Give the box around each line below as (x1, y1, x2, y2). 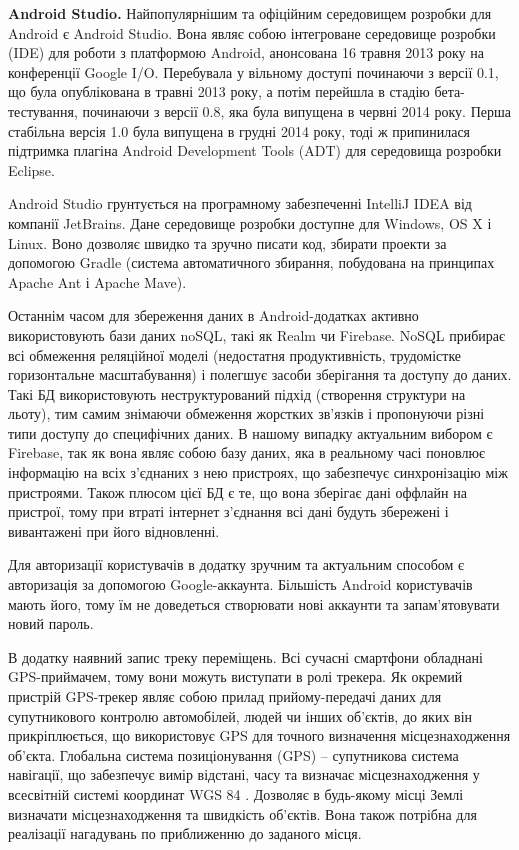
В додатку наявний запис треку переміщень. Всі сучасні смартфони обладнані (8, 646, 483, 667)
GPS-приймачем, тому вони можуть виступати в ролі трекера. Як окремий (8, 666, 463, 687)
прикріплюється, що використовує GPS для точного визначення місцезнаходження (8, 725, 511, 746)
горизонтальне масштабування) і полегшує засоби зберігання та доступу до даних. (8, 364, 512, 385)
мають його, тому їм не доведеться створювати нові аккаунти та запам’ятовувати (8, 593, 500, 614)
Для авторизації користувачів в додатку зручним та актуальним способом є (8, 554, 465, 575)
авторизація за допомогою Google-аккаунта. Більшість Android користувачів (8, 574, 473, 595)
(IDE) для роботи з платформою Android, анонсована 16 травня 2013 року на (8, 42, 484, 63)
